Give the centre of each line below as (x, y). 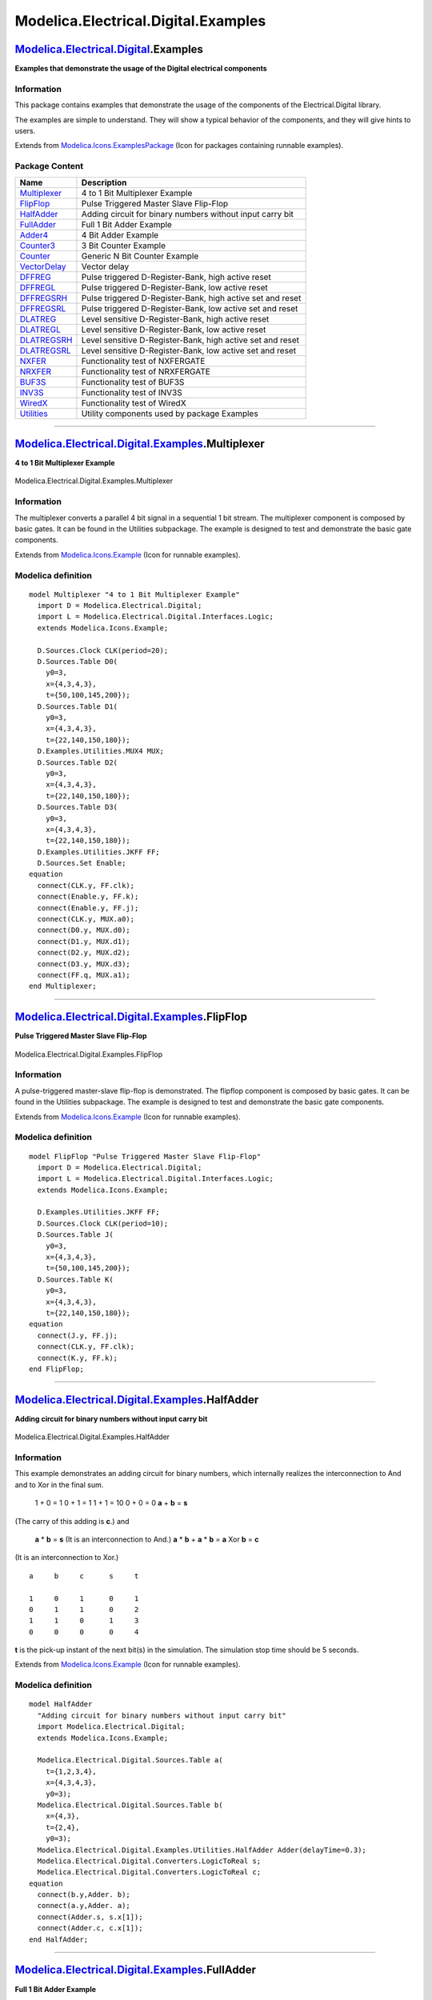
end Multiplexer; (63, 986)
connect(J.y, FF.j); (78, 1335)
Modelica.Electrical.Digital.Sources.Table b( (130, 1805)
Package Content (49, 166)
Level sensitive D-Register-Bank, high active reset (175, 318)
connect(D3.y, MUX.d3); (84, 964)
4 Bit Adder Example (120, 234)
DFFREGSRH (44, 298)
